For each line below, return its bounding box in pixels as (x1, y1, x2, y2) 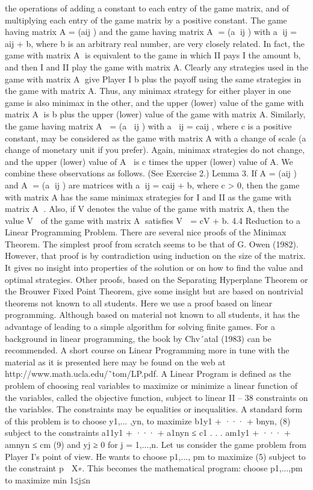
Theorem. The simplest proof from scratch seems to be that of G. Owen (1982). (5, 237, 299, 250)
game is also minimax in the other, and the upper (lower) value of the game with (5, 96, 304, 108)
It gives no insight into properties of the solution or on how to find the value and (5, 261, 303, 274)
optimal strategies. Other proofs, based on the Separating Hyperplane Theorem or (5, 273, 308, 285)
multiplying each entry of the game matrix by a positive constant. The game (5, 13, 287, 26)
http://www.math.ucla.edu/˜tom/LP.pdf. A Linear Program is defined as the (5, 367, 291, 380)
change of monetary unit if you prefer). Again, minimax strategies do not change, (5, 143, 305, 156)
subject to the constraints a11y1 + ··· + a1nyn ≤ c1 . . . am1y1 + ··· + (5, 426, 291, 439)
